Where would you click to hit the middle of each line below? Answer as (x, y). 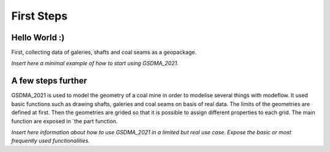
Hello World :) (38, 38)
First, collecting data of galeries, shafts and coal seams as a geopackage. (104, 52)
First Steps (39, 16)
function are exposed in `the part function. (64, 121)
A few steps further (49, 81)
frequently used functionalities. (50, 141)
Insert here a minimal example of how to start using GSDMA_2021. (95, 63)
